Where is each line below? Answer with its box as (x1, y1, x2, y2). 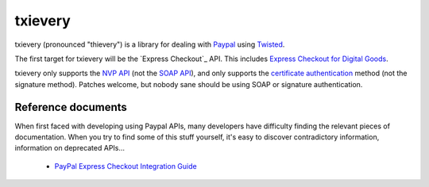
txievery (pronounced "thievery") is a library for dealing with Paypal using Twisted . (14, 40, 285, 49)
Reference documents (14, 100, 127, 114)
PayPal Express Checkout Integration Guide (54, 161, 198, 170)
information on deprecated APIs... (14, 143, 126, 153)
